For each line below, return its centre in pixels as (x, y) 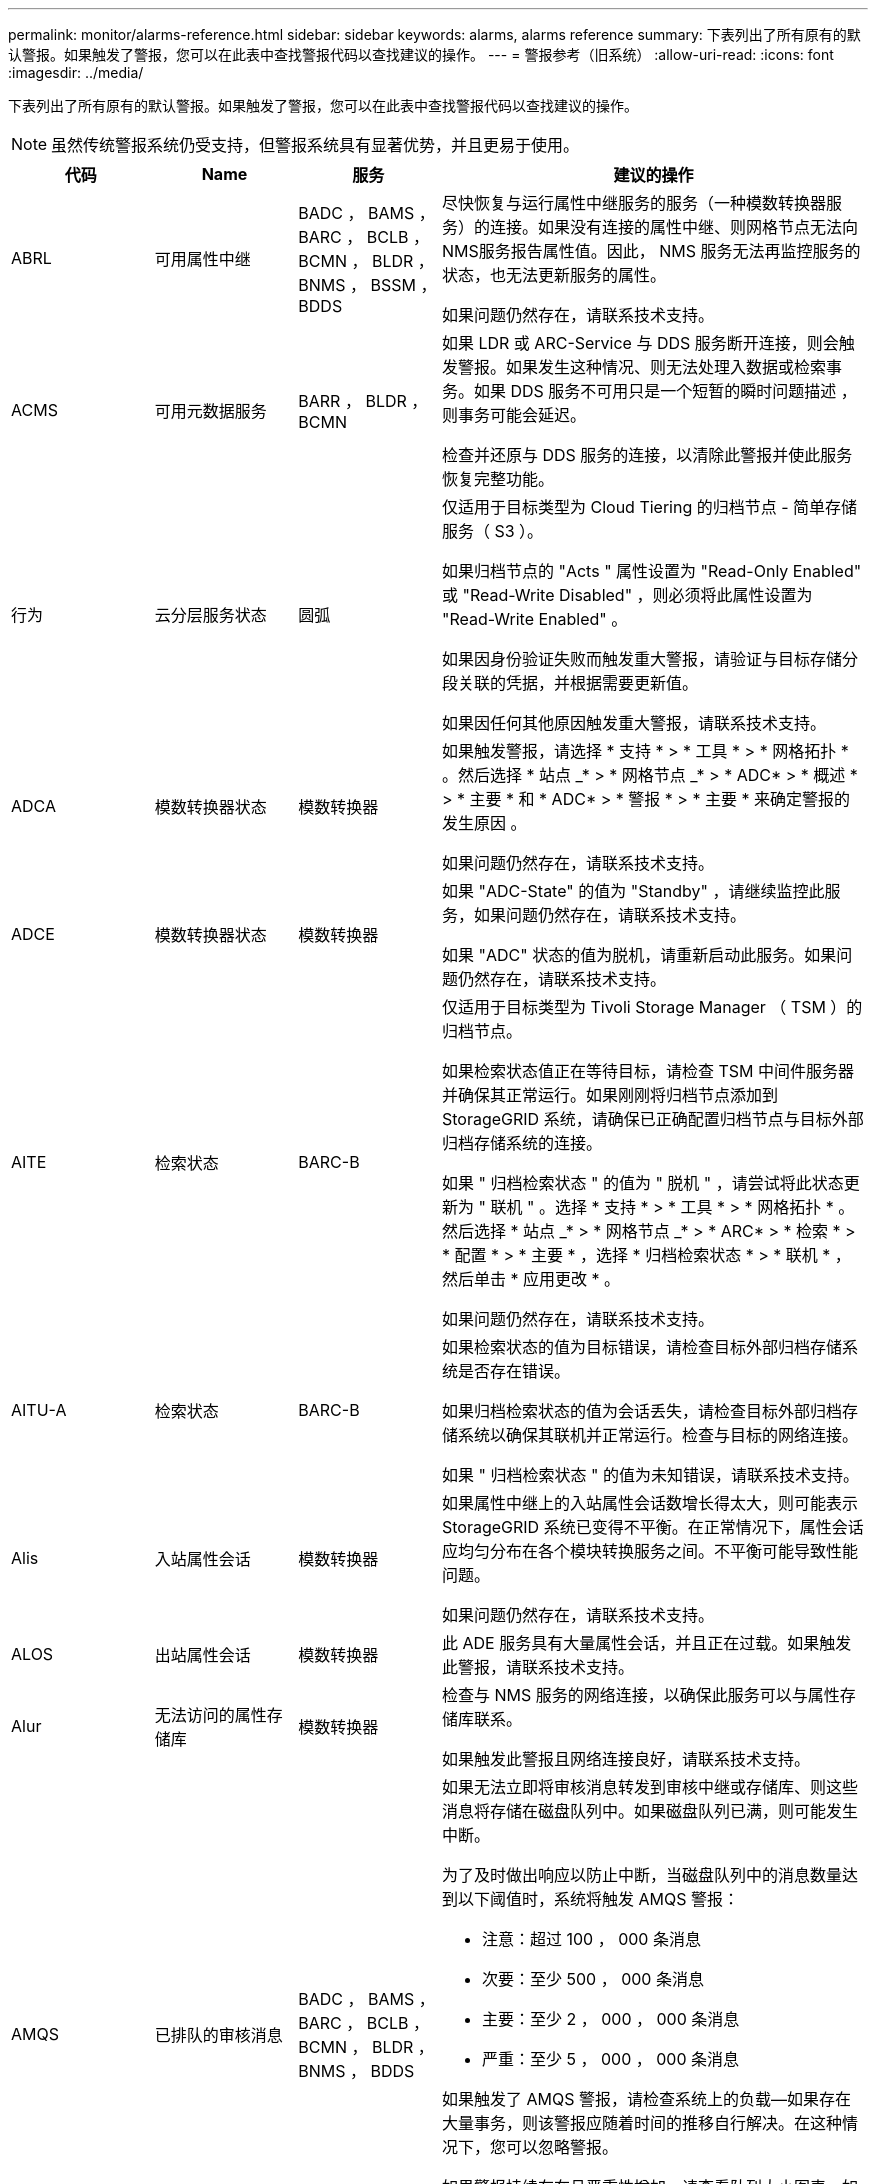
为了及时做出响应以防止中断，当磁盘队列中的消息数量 (641, 1875)
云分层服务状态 (210, 615)
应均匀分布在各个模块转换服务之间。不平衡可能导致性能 (649, 1551)
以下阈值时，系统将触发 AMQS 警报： (598, 1899)
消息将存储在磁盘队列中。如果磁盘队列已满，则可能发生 (649, 1811)
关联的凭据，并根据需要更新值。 (577, 683)
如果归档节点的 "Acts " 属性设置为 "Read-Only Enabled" (651, 571)
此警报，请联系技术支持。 (537, 1667)
